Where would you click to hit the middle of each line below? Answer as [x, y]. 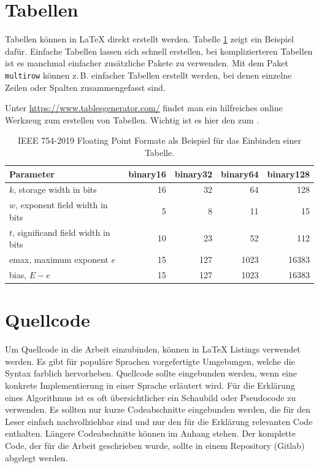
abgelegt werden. [37, 457]
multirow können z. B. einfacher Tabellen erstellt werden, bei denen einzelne [148, 75]
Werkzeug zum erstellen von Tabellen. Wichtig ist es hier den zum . [132, 119]
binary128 [288, 174]
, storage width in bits [55, 189]
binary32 [194, 174]
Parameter [32, 174]
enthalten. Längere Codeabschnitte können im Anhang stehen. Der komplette [150, 433]
